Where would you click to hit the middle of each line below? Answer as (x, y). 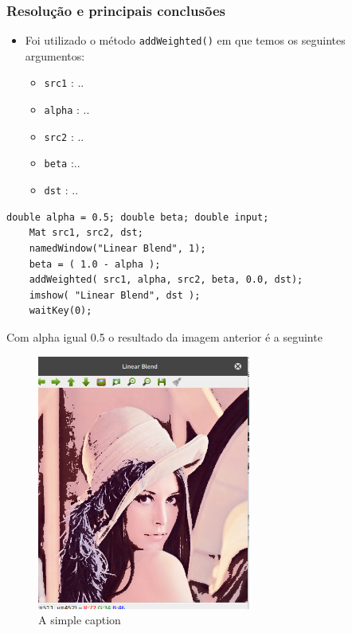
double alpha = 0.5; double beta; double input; (138, 217)
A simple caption (80, 620)
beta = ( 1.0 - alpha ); (95, 264)
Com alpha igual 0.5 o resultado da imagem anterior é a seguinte (164, 336)
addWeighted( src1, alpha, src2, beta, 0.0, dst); (166, 280)
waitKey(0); (61, 311)
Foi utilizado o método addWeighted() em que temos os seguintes (185, 40)
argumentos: (55, 55)
